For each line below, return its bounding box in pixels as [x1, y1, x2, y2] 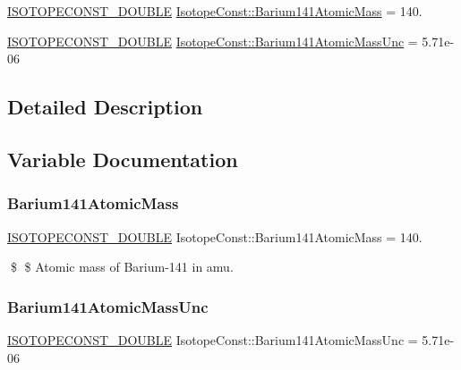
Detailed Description [7, 93, 203, 121]
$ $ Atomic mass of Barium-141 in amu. [10, 257, 234, 276]
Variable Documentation [7, 145, 238, 172]
